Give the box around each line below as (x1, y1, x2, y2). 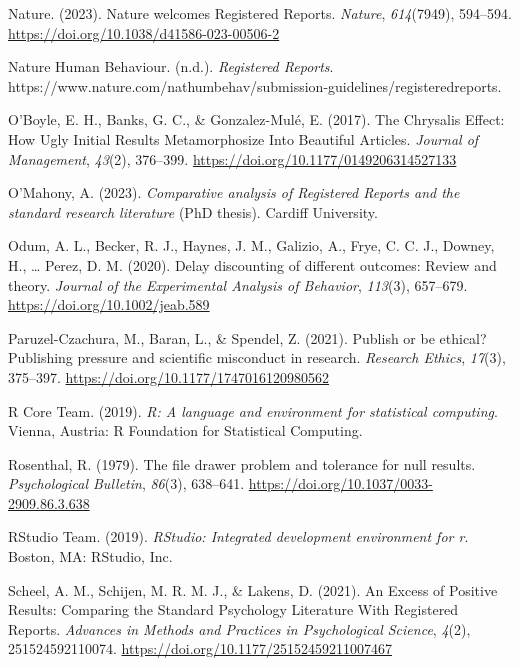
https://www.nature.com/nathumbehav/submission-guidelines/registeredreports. (8, 75, 502, 96)
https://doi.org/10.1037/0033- (248, 473, 433, 494)
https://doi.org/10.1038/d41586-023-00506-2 (8, 22, 280, 43)
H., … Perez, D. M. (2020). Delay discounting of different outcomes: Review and (8, 254, 497, 275)
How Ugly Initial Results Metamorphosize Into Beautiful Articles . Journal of (8, 128, 479, 149)
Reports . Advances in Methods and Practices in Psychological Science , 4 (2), (8, 618, 471, 639)
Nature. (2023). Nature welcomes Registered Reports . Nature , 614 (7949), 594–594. (8, 3, 512, 23)
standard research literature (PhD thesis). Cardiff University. (8, 201, 378, 222)
